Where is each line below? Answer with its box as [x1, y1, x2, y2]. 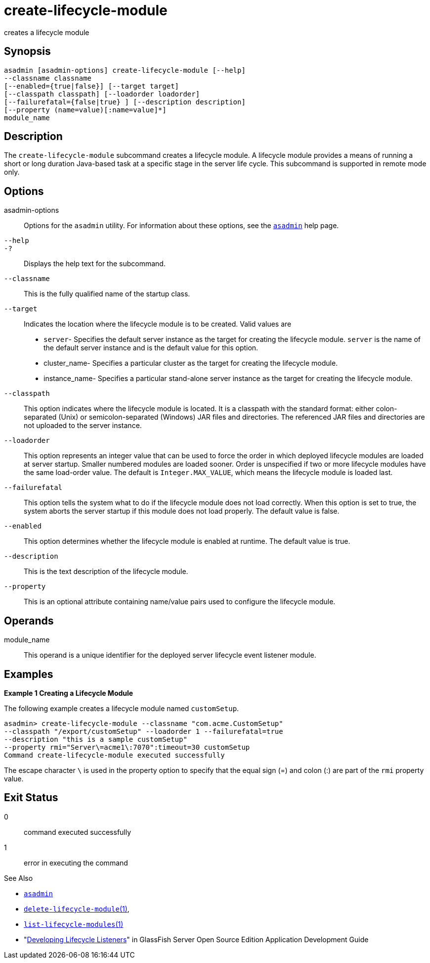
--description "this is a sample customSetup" [4, 735, 187, 743]
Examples [4, 668, 53, 680]
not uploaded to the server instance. [24, 421, 142, 430]
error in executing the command [24, 858, 128, 867]
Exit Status [4, 791, 58, 804]
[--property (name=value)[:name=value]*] [4, 105, 167, 114]
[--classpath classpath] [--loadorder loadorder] [4, 90, 200, 98]
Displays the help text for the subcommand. [24, 259, 166, 268]
